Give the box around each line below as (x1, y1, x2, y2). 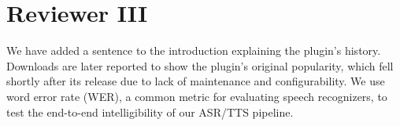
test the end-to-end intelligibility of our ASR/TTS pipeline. (6, 103, 294, 120)
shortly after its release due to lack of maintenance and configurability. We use (6, 73, 385, 89)
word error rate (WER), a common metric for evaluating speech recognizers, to (6, 88, 387, 104)
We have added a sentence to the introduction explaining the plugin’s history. (6, 42, 381, 59)
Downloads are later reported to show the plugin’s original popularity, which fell (6, 57, 394, 74)
